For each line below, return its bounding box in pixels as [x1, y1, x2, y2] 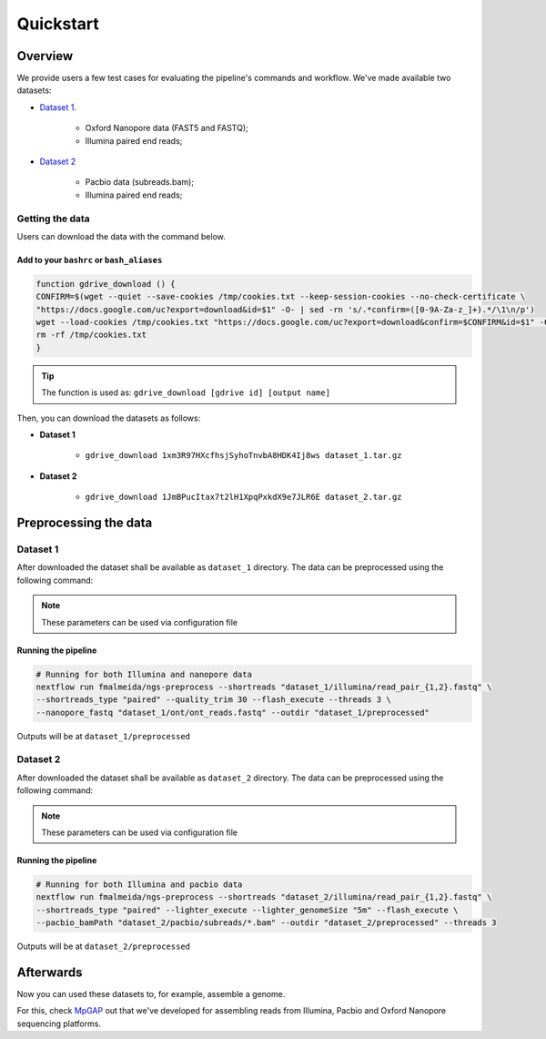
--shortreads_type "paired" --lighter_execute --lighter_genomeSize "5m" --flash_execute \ [35, 904, 459, 915]
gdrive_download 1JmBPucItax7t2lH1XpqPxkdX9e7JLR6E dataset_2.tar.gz [85, 492, 402, 503]
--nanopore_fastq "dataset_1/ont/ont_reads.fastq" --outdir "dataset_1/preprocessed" [35, 707, 430, 718]
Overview [16, 48, 74, 64]
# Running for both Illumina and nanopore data [35, 669, 252, 679]
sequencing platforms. [16, 1018, 102, 1029]
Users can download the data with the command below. [16, 230, 227, 241]
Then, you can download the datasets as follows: [16, 413, 201, 423]
